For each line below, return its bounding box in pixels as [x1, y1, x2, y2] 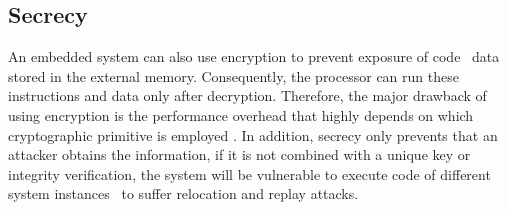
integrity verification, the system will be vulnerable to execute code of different [8, 163, 491, 184]
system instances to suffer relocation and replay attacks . [8, 183, 359, 204]
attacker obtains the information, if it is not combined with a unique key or [8, 144, 471, 165]
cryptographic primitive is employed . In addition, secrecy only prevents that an [8, 124, 498, 145]
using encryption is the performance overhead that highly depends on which [8, 104, 474, 125]
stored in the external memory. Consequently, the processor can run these [8, 65, 459, 86]
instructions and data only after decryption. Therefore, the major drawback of [8, 85, 487, 106]
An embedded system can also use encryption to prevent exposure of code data [8, 46, 500, 67]
